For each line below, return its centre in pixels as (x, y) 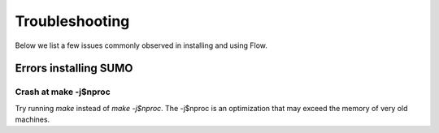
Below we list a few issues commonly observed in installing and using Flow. (141, 45)
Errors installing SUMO (74, 69)
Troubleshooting (72, 21)
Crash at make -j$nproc (63, 92)
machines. (33, 120)
